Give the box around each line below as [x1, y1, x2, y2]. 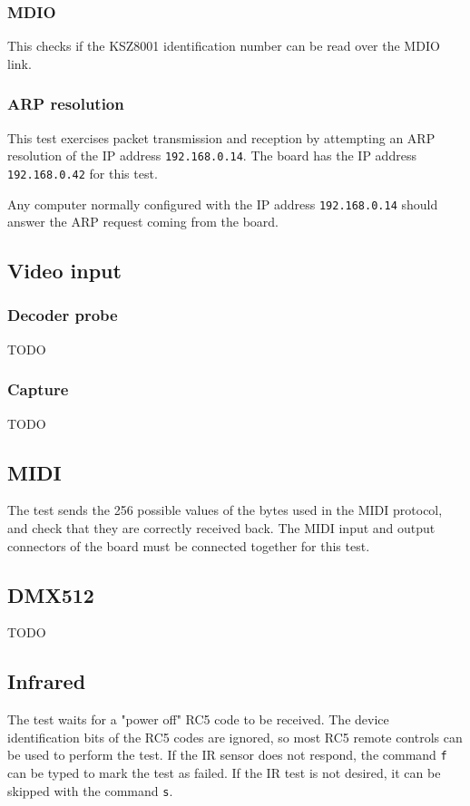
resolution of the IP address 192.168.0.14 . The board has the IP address [7, 146, 416, 165]
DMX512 [7, 580, 94, 608]
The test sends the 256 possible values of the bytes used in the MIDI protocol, [7, 500, 443, 520]
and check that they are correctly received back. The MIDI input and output [7, 518, 436, 537]
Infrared [7, 667, 86, 695]
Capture [7, 378, 69, 401]
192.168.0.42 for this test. [7, 163, 158, 182]
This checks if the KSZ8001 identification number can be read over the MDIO [7, 36, 440, 55]
